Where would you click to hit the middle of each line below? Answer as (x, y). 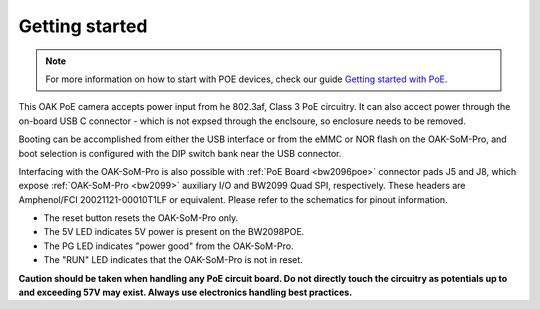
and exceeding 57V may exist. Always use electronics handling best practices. (185, 292)
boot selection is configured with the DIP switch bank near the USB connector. (180, 153)
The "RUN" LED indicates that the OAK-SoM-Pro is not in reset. (173, 260)
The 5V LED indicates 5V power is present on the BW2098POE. (174, 232)
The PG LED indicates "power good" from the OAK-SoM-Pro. (168, 246)
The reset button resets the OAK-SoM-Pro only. (141, 218)
